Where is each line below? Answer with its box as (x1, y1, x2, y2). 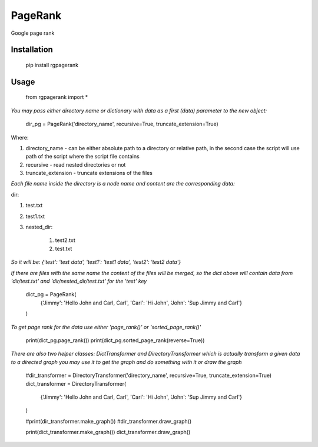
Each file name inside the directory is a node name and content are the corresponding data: (11, 180, 235, 187)
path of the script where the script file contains (25, 153, 140, 160)
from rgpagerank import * (25, 94, 88, 101)
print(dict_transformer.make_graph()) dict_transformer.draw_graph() (25, 429, 191, 436)
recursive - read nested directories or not (25, 161, 126, 168)
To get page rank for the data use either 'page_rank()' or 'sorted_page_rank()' (11, 323, 201, 330)
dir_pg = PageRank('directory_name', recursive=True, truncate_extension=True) (25, 121, 219, 128)
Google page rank (11, 29, 55, 37)
